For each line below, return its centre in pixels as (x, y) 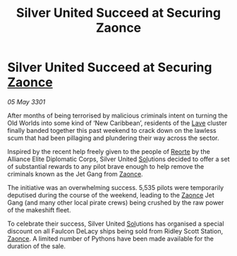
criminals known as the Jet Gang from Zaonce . (75, 174)
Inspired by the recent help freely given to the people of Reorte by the (109, 151)
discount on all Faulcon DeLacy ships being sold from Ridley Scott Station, (115, 231)
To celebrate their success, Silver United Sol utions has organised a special (116, 224)
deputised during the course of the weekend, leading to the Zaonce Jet (111, 195)
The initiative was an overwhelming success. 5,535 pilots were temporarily (116, 187)
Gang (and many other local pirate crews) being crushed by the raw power (116, 203)
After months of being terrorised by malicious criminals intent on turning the (117, 115)
